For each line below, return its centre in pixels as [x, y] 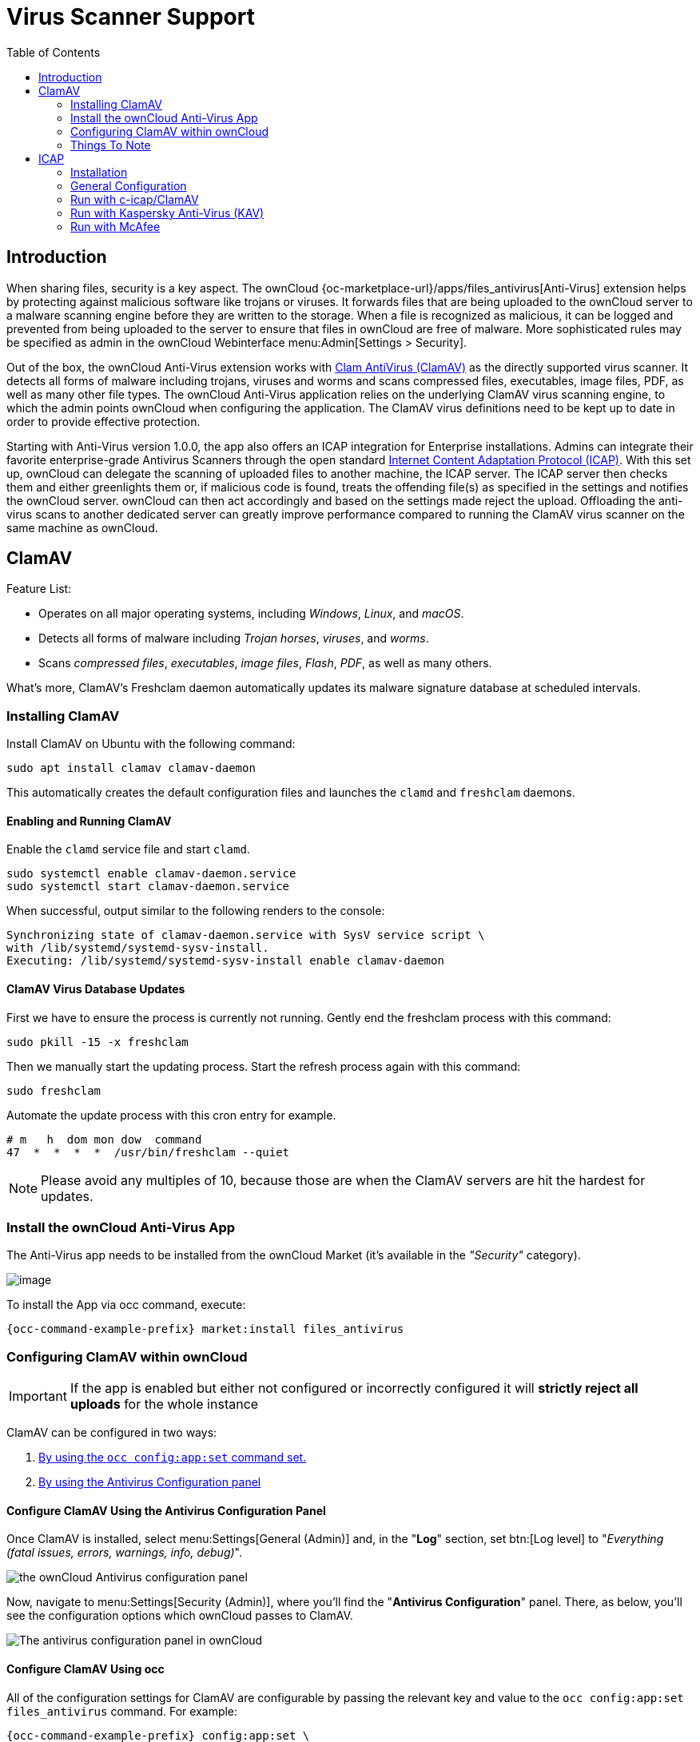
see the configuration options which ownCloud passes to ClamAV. [180, 1616]
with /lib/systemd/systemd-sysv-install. [138, 948]
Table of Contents [54, 52]
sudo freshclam [54, 1090]
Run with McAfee [115, 226]
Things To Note [111, 145]
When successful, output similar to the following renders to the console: [196, 911]
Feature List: [39, 589]
